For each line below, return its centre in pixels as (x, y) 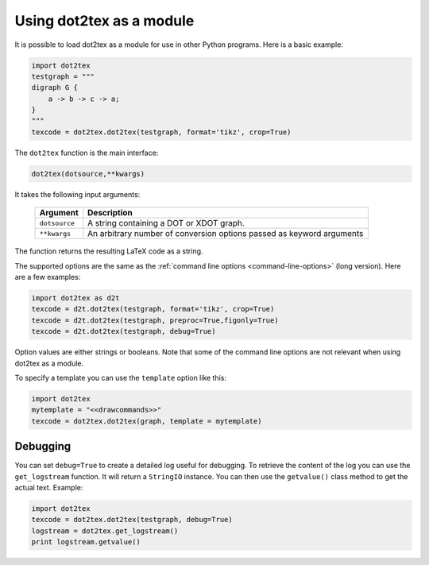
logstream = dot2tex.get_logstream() (105, 531)
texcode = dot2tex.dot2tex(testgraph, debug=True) (132, 520)
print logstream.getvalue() (86, 542)
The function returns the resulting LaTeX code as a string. (109, 251)
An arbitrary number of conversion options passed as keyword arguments (226, 234)
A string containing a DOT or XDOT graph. (166, 223)
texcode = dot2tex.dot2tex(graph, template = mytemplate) (147, 421)
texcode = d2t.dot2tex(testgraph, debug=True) (124, 331)
